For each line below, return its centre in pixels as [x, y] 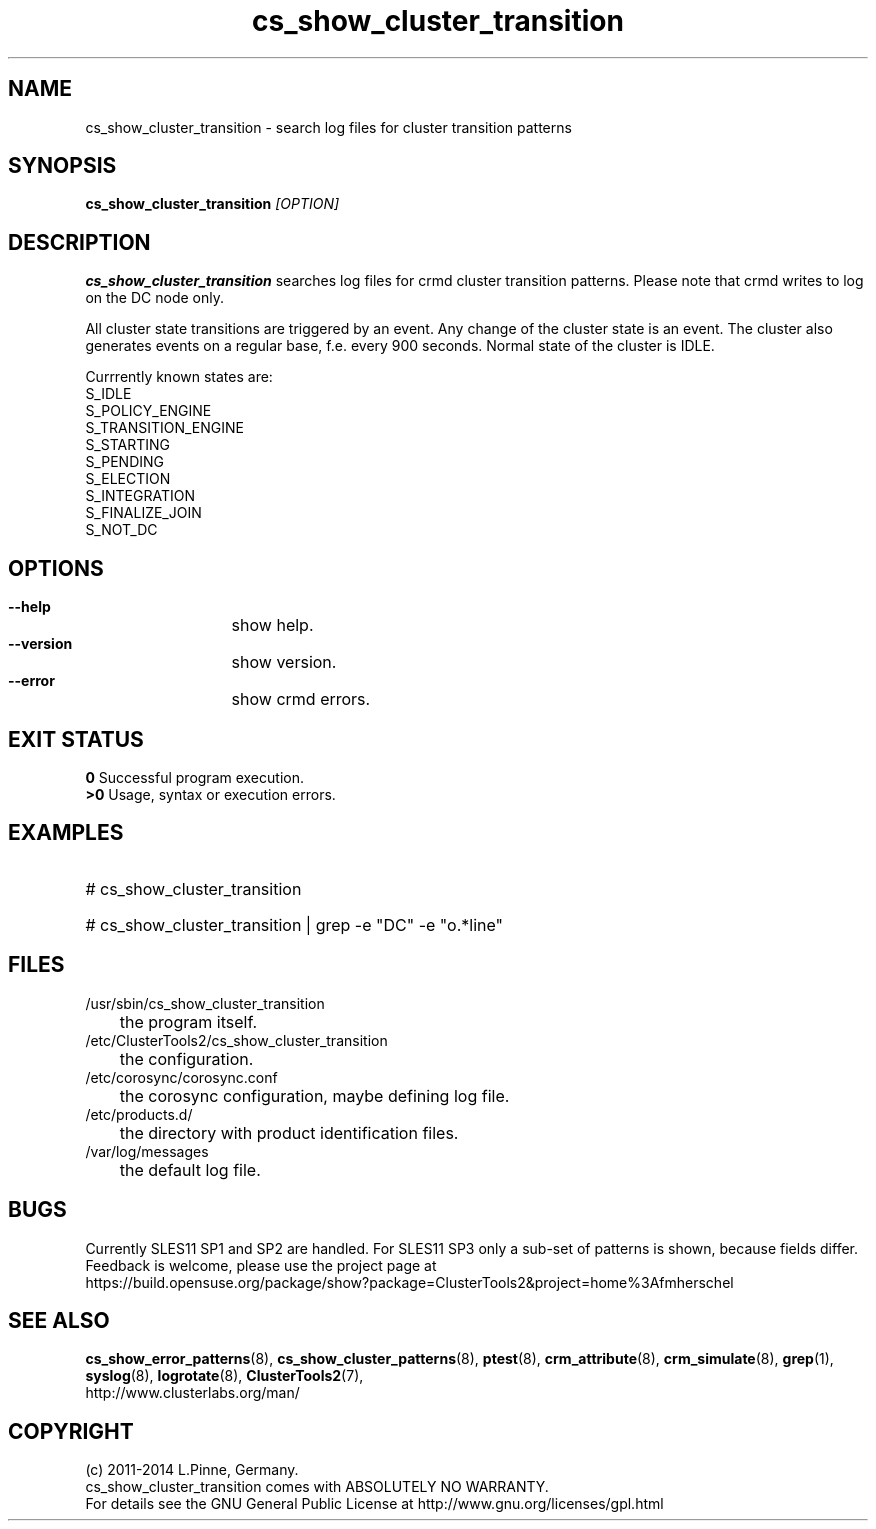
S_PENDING [124, 462]
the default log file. [190, 1169]
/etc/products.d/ [139, 1114]
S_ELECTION [128, 479]
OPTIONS [56, 568]
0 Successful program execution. [194, 777]
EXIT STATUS [76, 739]
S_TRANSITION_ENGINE [164, 428]
